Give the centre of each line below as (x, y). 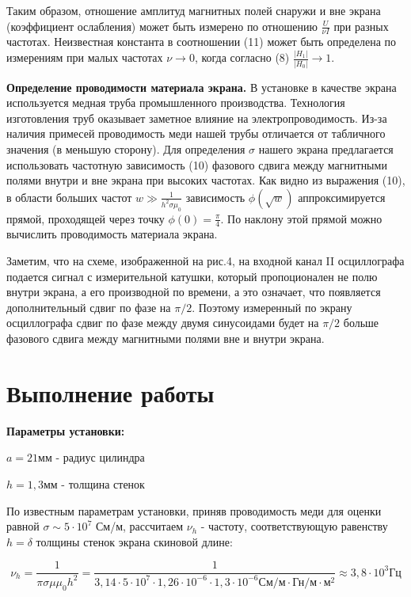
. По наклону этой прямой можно (301, 218)
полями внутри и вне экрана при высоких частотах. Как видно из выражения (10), (206, 180)
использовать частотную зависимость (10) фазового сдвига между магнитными (197, 164)
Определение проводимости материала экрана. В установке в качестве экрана (202, 87)
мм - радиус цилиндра (91, 457)
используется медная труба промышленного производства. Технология (176, 103)
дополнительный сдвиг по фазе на (89, 307)
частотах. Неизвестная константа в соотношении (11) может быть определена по (202, 42)
